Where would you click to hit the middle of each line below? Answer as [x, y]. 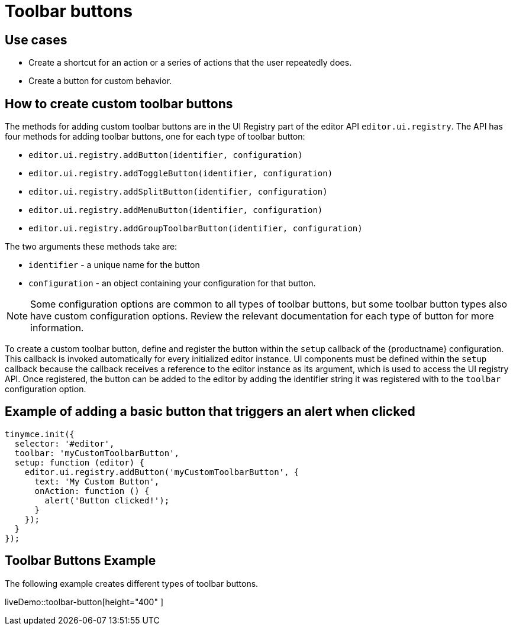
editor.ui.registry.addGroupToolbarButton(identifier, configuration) [196, 229]
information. [57, 328]
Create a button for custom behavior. [100, 81]
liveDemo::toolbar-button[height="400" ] [84, 602]
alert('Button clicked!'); [107, 500]
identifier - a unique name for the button [114, 265]
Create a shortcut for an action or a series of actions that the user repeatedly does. [190, 63]
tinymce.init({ [40, 434]
